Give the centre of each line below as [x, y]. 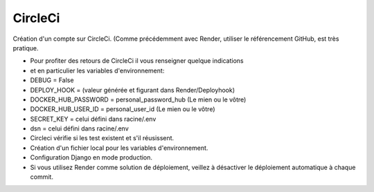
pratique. [26, 48]
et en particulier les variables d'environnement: [97, 70]
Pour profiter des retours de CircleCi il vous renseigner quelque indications [137, 61]
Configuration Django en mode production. [91, 157]
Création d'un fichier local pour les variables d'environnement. [119, 148]
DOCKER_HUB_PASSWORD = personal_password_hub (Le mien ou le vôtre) [138, 99]
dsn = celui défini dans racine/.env [80, 128]
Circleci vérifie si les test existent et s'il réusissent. [102, 138]
